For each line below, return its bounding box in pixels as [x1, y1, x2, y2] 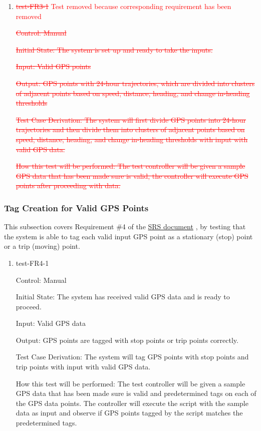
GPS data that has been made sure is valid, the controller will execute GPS [16, 170, 248, 181]
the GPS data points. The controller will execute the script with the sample [16, 397, 248, 408]
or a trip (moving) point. [4, 241, 80, 251]
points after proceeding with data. [16, 180, 121, 191]
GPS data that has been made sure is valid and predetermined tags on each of [16, 388, 256, 398]
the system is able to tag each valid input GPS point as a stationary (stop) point [4, 231, 253, 241]
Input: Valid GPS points [16, 61, 91, 72]
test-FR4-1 [16, 257, 49, 268]
